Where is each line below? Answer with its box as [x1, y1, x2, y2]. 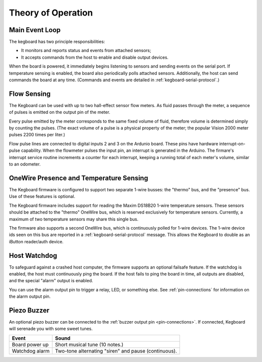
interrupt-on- [219, 141, 246, 146]
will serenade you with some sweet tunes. [9, 326, 93, 332]
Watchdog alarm [12, 347, 50, 354]
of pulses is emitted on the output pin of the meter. [9, 109, 111, 115]
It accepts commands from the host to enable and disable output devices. [21, 54, 169, 60]
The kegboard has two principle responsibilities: [9, 39, 105, 45]
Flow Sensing [9, 90, 51, 98]
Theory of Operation [9, 7, 93, 18]
